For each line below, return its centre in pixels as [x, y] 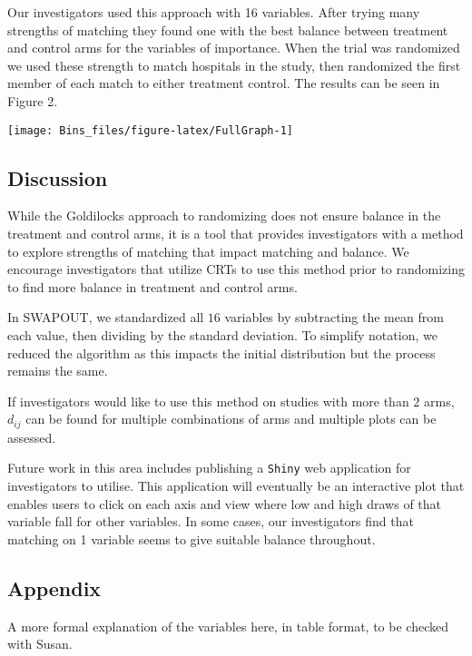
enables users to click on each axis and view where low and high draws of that [225, 503]
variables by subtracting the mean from [334, 317]
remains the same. [58, 371]
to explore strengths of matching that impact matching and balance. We [208, 251]
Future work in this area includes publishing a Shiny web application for [209, 468]
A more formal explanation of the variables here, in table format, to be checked [228, 626]
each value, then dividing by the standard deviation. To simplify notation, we [222, 334]
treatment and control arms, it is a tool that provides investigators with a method [236, 234]
